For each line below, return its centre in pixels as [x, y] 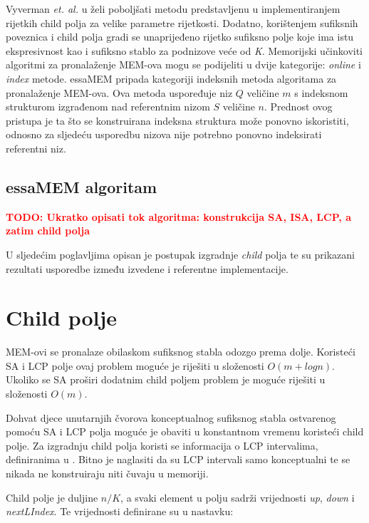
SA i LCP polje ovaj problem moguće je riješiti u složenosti [135, 365]
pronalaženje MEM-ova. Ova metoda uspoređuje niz [119, 92]
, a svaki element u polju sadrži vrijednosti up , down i [238, 497]
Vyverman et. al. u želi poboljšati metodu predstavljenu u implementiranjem [173, 9]
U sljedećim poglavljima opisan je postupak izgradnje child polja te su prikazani [180, 254]
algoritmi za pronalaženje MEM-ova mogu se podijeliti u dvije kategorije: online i [183, 64]
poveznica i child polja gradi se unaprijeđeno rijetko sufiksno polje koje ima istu [180, 37]
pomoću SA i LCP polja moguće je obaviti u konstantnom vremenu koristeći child [185, 431]
